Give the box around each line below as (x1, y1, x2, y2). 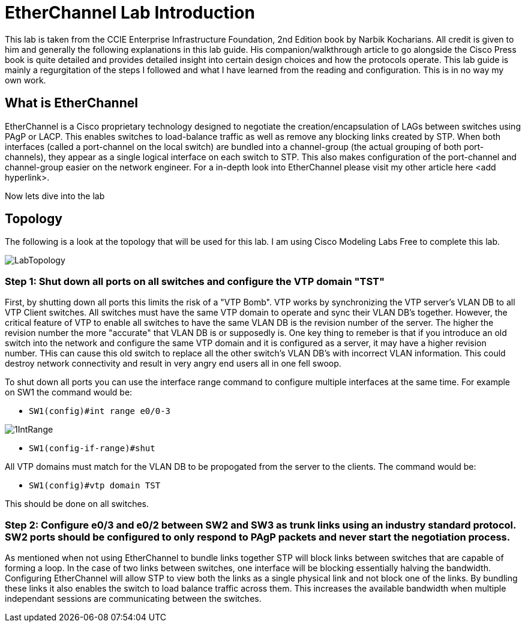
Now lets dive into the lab (5, 190, 105, 201)
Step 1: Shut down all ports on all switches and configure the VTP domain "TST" (5, 275, 385, 287)
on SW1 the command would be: (5, 387, 133, 398)
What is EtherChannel (5, 95, 138, 111)
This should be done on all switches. (5, 499, 149, 509)
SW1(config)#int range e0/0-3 (29, 406, 171, 416)
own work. (5, 74, 46, 85)
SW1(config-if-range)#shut (29, 443, 155, 454)
